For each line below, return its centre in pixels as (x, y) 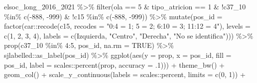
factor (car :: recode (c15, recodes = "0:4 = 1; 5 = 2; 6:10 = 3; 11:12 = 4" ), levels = (127, 26)
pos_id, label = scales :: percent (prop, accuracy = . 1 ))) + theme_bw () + (115, 64)
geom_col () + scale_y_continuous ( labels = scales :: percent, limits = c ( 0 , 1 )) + (125, 74)
